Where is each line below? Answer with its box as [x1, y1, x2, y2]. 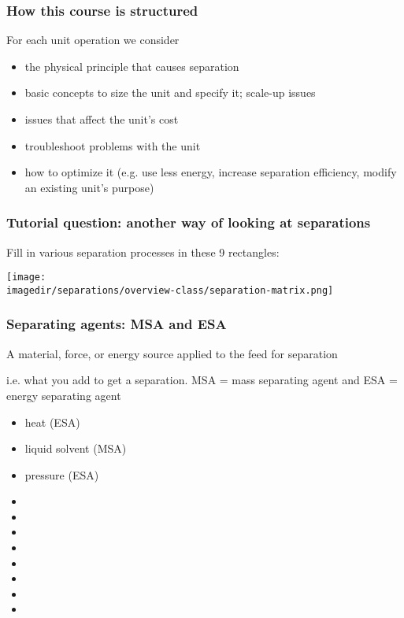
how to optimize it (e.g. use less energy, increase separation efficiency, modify [24, 164, 397, 180]
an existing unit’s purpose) [24, 179, 154, 195]
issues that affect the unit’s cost [24, 111, 179, 127]
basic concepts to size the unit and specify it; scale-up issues [24, 84, 316, 101]
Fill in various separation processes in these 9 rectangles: [6, 243, 280, 260]
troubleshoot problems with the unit [24, 137, 201, 154]
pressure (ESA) [24, 466, 99, 483]
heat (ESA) [24, 413, 80, 430]
